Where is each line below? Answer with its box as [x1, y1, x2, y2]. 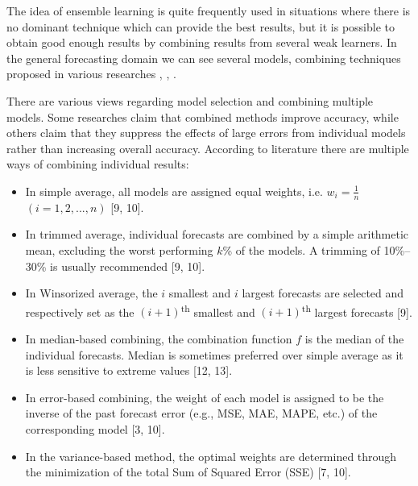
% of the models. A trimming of [222, 241, 380, 258]
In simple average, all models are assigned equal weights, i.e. [25, 182, 323, 199]
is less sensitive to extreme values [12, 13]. [25, 362, 233, 379]
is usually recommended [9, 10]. [50, 257, 205, 274]
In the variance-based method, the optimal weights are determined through [25, 447, 397, 464]
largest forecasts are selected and [242, 285, 404, 301]
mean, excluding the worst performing [25, 241, 213, 258]
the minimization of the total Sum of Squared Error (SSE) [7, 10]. [25, 463, 351, 480]
